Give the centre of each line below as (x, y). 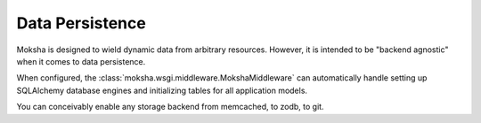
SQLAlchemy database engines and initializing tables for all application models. (162, 90)
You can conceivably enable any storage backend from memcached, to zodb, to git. (170, 107)
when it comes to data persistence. (81, 61)
